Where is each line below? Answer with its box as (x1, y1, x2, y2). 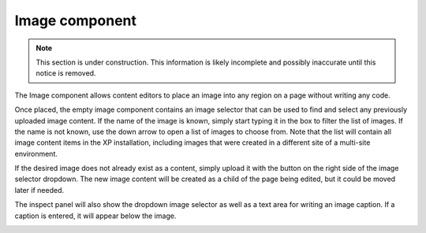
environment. (14, 149, 58, 158)
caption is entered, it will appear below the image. (14, 211, 177, 220)
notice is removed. (35, 68, 96, 78)
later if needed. (14, 185, 65, 194)
